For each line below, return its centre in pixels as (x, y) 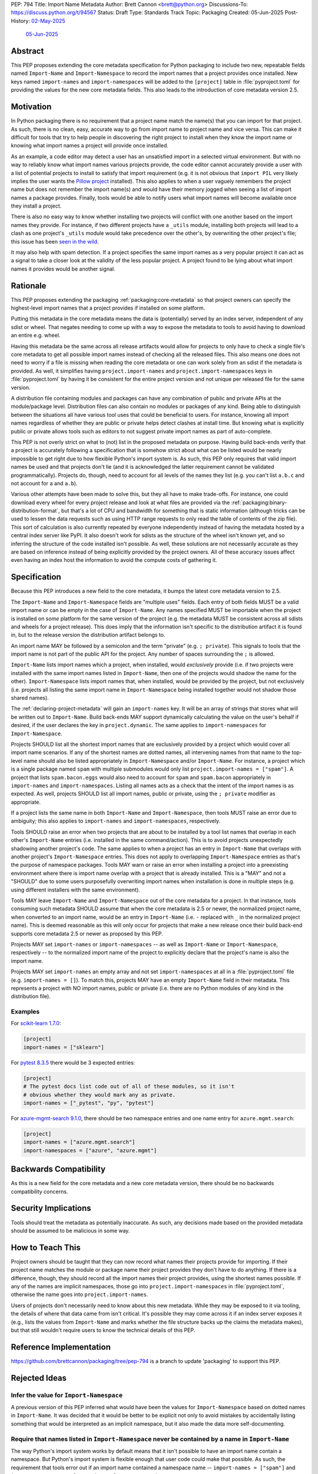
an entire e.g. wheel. (36, 335)
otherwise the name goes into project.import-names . (79, 1295)
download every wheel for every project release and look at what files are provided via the (120, 502)
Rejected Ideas (39, 1378)
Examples (25, 1012)
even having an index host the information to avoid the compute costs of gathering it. (114, 560)
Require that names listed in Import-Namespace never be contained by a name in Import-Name (150, 1439)
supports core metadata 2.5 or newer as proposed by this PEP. (87, 933)
